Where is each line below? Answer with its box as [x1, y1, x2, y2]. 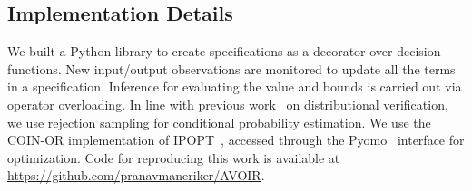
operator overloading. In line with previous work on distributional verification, [7, 94, 448, 113]
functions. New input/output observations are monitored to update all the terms [7, 59, 456, 78]
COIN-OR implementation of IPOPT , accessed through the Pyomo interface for [7, 130, 465, 149]
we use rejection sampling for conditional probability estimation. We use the [7, 112, 431, 131]
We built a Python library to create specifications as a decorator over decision [7, 42, 441, 61]
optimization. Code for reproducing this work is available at [7, 148, 340, 167]
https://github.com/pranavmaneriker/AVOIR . [7, 166, 265, 185]
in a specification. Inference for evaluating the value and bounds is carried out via [7, 77, 462, 96]
